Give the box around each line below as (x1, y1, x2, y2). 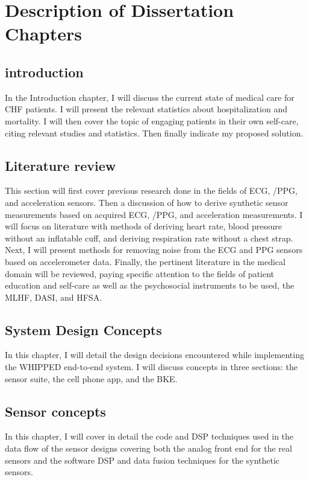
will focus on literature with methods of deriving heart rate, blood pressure (5, 220, 282, 232)
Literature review (5, 156, 116, 174)
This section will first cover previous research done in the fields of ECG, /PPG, (5, 184, 298, 197)
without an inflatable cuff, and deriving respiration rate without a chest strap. (5, 231, 293, 244)
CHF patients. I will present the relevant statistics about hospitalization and (5, 103, 287, 115)
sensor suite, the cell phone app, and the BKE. (5, 372, 178, 385)
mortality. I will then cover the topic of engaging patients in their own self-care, (5, 114, 299, 127)
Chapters (5, 21, 82, 46)
